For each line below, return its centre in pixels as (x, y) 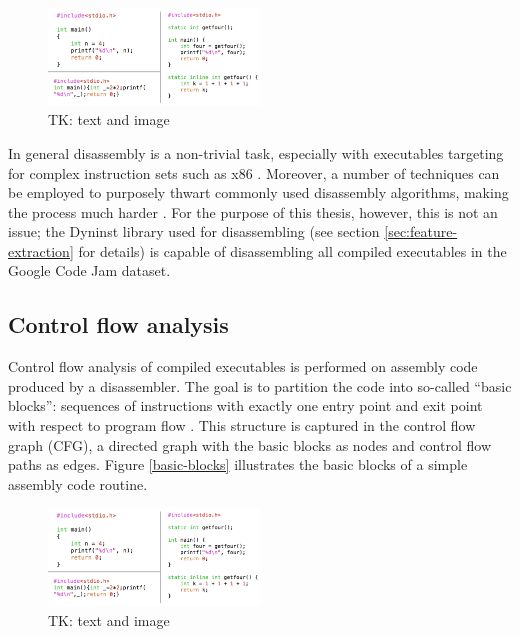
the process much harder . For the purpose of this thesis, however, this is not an (253, 211)
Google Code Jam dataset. (89, 270)
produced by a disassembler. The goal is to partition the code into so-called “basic (260, 385)
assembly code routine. (78, 483)
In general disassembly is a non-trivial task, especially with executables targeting (256, 152)
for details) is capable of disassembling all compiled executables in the (292, 250)
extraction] (41, 250)
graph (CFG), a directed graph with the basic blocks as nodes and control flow (249, 444)
